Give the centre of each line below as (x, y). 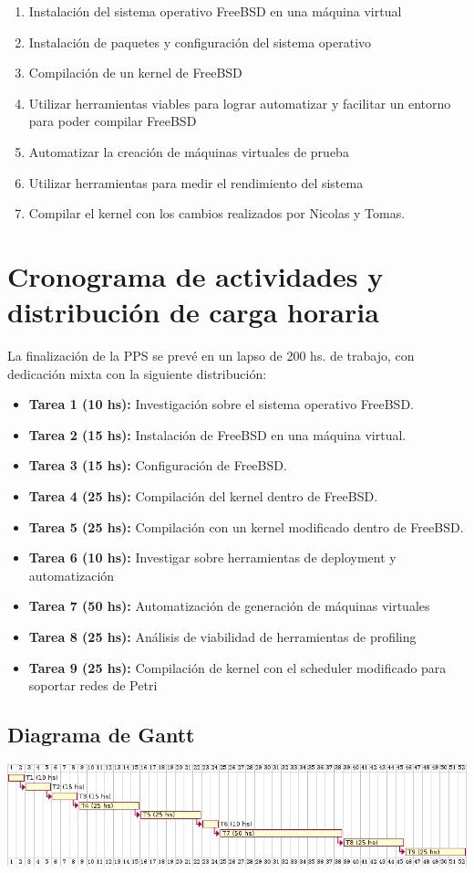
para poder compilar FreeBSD (113, 121)
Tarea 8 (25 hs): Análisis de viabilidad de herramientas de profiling (222, 636)
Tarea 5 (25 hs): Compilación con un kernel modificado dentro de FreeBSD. (246, 526)
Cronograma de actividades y (196, 275)
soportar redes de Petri (93, 685)
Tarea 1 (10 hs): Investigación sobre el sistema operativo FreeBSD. (221, 404)
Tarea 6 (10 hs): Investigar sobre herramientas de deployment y (212, 557)
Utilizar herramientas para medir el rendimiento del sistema (196, 182)
